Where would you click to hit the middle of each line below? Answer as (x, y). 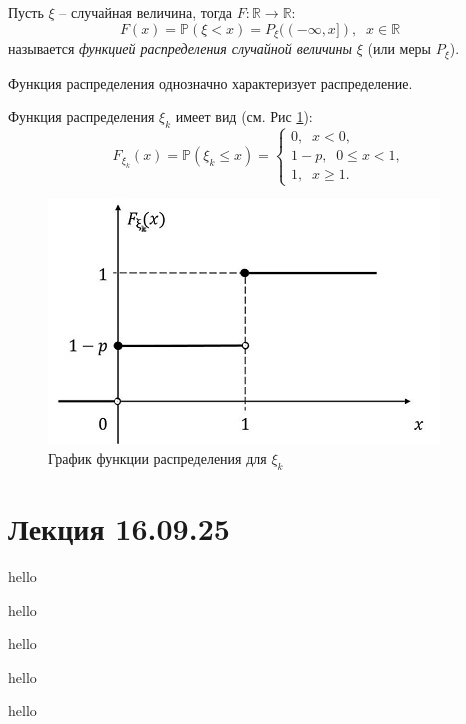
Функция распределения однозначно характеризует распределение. (210, 82)
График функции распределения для (157, 458)
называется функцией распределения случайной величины (180, 48)
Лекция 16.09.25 (119, 528)
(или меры (399, 48)
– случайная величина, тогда (146, 12)
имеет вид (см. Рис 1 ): (244, 116)
